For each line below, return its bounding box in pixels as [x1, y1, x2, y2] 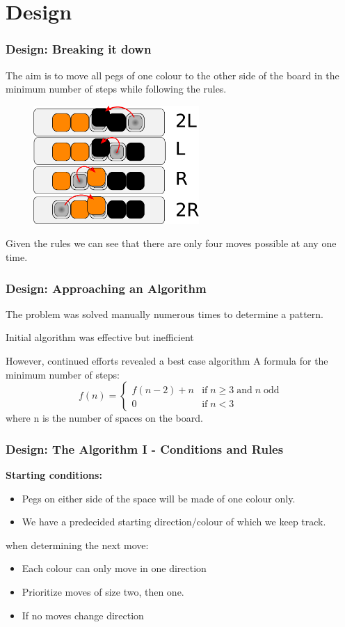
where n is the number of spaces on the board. [6, 411, 203, 425]
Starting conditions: [6, 468, 102, 482]
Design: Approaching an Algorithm [6, 279, 207, 296]
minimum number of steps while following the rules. [6, 81, 227, 96]
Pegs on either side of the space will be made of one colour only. [22, 491, 296, 505]
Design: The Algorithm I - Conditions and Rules [6, 440, 284, 457]
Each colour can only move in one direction [22, 561, 207, 576]
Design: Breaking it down [6, 40, 152, 58]
